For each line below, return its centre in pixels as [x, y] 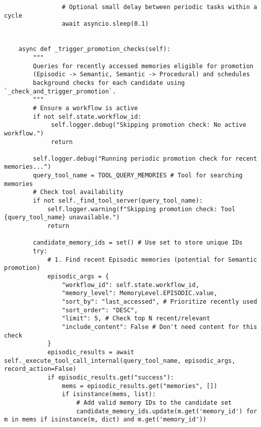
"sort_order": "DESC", [100, 310]
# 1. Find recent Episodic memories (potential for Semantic [152, 259]
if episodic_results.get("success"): [111, 377]
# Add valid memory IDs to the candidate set [154, 402]
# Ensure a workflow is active [85, 108]
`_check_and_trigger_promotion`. [60, 91]
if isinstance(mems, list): [109, 394]
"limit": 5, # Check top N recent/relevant [136, 319]
